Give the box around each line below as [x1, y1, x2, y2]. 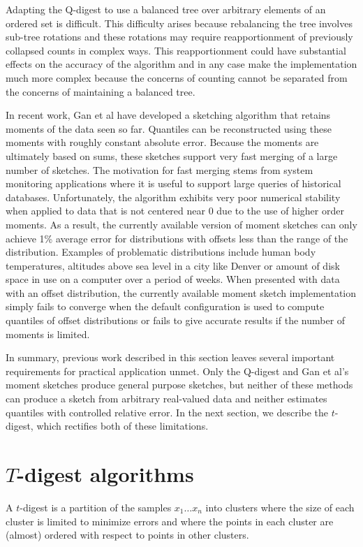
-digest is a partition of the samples [20, 499, 172, 514]
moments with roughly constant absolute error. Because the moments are [6, 135, 319, 149]
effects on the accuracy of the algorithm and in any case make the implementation [6, 57, 357, 71]
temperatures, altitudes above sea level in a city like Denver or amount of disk [6, 258, 340, 272]
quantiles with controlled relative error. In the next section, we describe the [6, 404, 329, 419]
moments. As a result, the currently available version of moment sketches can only [6, 217, 357, 231]
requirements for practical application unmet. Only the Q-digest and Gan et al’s [6, 363, 349, 378]
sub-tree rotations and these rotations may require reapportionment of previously [6, 29, 353, 44]
